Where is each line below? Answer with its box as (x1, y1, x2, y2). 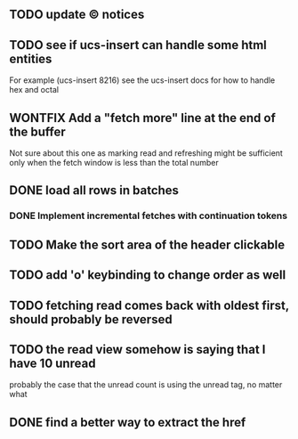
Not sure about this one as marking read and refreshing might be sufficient (9, 148, 283, 159)
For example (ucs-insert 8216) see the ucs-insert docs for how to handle (9, 75, 276, 85)
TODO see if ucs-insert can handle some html (9, 37, 267, 53)
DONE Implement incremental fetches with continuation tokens (9, 209, 287, 222)
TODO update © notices (9, 7, 145, 22)
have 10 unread (9, 355, 96, 370)
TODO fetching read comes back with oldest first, (9, 297, 289, 313)
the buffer (9, 124, 67, 139)
